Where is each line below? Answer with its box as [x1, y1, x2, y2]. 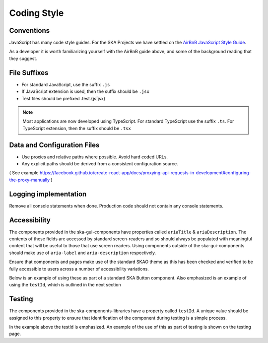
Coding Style [9, 7, 64, 18]
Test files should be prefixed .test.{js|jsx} [21, 95, 106, 101]
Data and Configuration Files [9, 140, 100, 149]
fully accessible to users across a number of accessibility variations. [9, 266, 149, 272]
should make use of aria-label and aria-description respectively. [9, 250, 156, 256]
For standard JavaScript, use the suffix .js [21, 81, 110, 87]
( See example [9, 170, 39, 176]
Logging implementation [9, 190, 87, 198]
